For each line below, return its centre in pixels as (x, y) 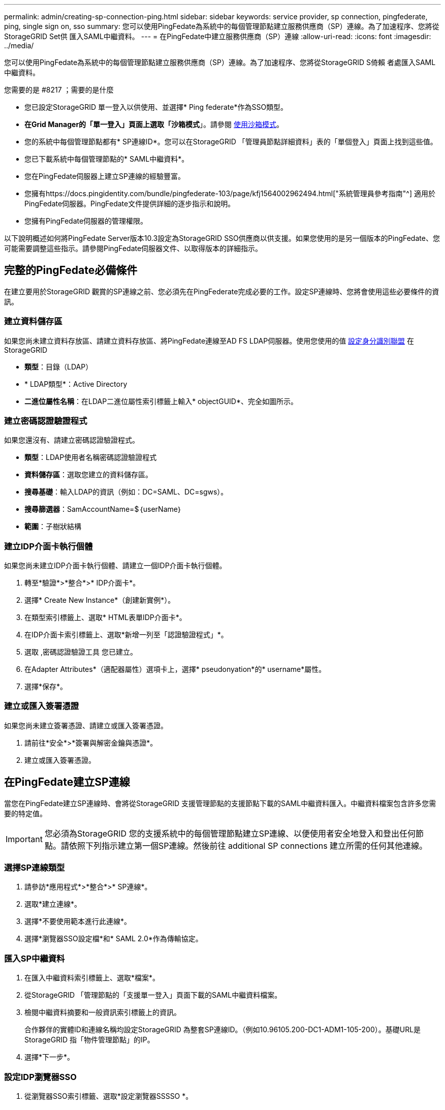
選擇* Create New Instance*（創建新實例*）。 (100, 600)
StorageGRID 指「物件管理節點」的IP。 (89, 1040)
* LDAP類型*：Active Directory (76, 384)
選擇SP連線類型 (35, 868)
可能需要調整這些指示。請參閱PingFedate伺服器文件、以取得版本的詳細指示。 (133, 248)
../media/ (19, 45)
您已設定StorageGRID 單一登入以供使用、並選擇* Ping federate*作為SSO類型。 (156, 107)
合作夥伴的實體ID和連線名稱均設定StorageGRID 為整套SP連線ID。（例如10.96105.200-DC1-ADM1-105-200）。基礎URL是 (223, 1030)
